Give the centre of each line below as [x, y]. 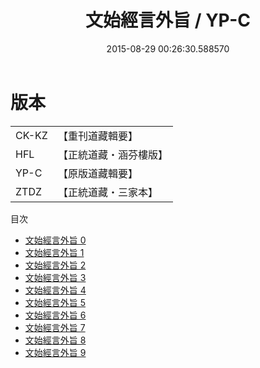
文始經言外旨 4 [55, 290]
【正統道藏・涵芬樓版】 [112, 154]
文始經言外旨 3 [55, 277]
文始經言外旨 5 [55, 302]
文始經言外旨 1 [54, 252]
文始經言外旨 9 [55, 352]
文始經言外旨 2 [55, 265]
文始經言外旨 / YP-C [168, 20]
